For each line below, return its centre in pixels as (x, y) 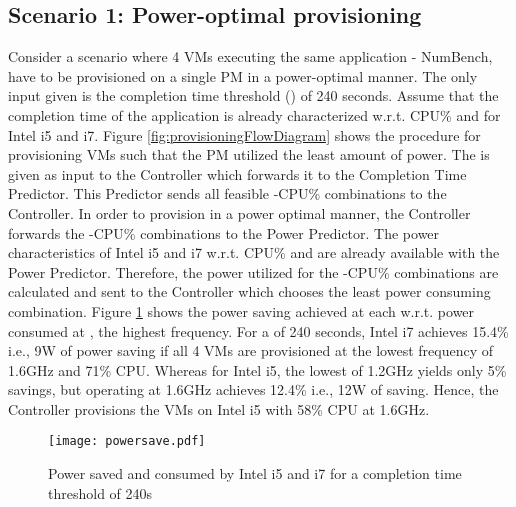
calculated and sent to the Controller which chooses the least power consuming (249, 291)
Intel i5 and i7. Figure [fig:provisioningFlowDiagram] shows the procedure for (244, 134)
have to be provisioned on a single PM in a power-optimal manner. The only (243, 75)
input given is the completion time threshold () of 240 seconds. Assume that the (253, 95)
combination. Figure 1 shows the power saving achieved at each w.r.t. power (241, 310)
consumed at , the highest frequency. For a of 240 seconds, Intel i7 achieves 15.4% (258, 330)
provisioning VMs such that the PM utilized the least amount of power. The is (249, 154)
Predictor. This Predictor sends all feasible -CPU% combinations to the (227, 193)
